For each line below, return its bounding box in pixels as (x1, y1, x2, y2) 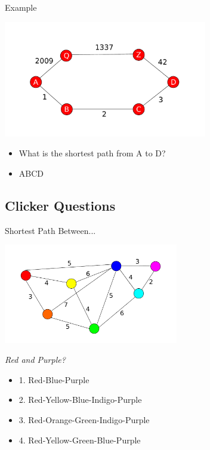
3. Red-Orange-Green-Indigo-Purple (18, 414, 150, 426)
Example (5, 1, 37, 13)
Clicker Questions (5, 196, 116, 214)
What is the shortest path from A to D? (18, 147, 166, 159)
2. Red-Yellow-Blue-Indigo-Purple (18, 393, 142, 406)
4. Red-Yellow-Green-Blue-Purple (18, 433, 141, 446)
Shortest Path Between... (5, 224, 96, 236)
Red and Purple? (5, 353, 66, 366)
